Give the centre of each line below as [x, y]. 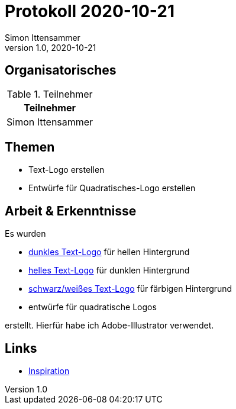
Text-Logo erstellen [67, 170]
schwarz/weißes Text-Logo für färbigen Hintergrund [130, 289]
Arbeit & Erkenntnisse [71, 211]
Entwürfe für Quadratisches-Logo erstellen [112, 188]
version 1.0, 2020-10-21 [51, 47]
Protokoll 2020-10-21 [90, 11]
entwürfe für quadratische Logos [93, 307]
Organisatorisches [61, 70]
